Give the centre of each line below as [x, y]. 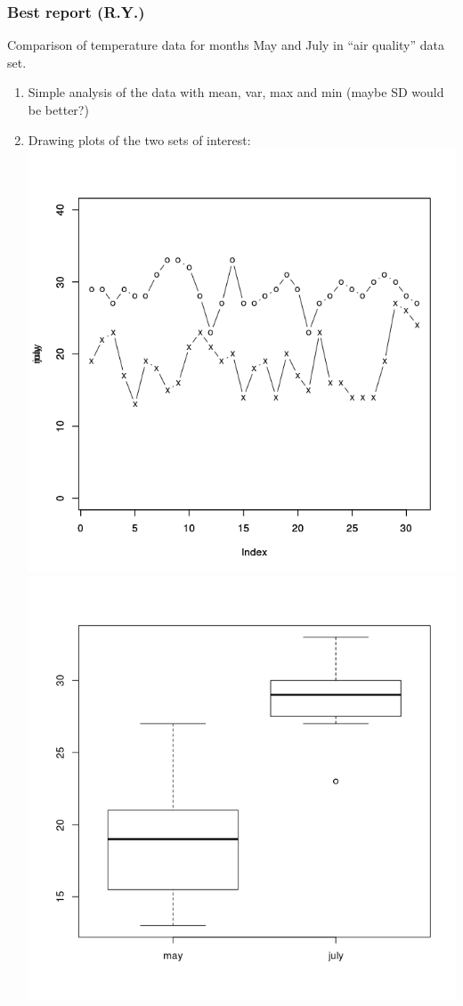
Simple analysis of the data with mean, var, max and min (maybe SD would [236, 92]
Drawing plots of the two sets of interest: [139, 139]
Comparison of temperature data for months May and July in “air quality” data [226, 45]
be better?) [58, 110]
